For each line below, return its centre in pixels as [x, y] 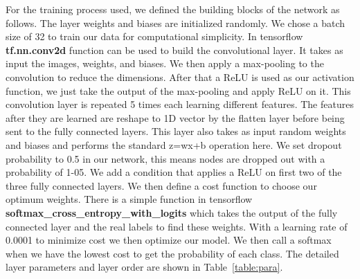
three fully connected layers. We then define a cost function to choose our [161, 185]
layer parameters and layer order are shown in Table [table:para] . [144, 267]
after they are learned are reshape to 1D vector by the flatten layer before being [175, 117]
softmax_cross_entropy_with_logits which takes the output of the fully [172, 212]
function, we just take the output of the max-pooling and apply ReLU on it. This [178, 90]
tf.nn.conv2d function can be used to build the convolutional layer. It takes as [174, 49]
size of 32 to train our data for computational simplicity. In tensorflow [154, 36]
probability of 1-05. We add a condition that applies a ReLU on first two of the [174, 172]
